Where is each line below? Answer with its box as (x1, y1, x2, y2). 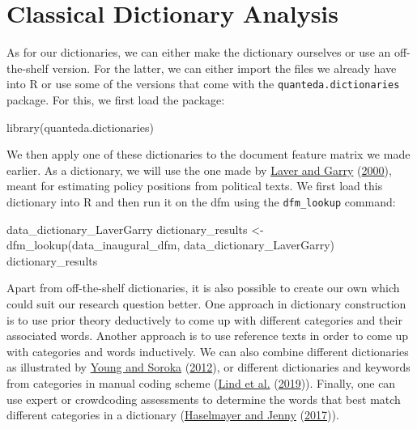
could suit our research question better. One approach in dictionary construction (6, 295, 406, 312)
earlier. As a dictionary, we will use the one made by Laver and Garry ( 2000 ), (6, 161, 392, 178)
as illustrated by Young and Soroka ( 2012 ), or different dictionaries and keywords (6, 359, 411, 376)
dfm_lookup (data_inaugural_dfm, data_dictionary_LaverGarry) (6, 236, 335, 253)
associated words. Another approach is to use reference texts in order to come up (6, 327, 409, 344)
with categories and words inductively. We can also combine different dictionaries (6, 342, 409, 359)
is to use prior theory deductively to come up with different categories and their (6, 311, 402, 328)
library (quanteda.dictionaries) (6, 118, 154, 135)
